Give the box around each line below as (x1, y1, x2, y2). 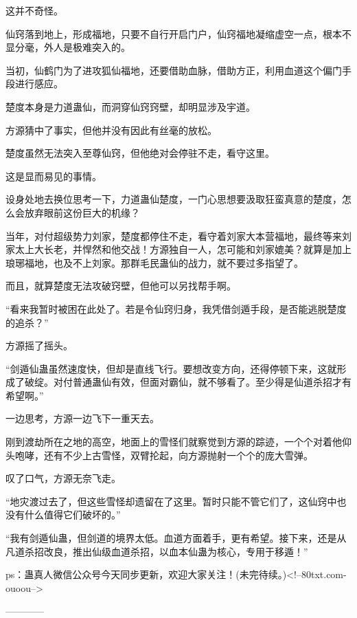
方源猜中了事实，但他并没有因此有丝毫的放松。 (5, 122, 217, 137)
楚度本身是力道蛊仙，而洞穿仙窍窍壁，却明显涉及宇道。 (5, 99, 255, 113)
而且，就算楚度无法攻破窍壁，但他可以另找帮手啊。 (5, 278, 236, 293)
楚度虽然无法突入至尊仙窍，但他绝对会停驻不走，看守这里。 (5, 146, 275, 160)
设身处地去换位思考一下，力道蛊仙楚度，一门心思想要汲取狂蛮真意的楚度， (5, 192, 342, 206)
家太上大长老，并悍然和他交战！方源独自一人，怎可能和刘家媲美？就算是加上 (5, 242, 352, 256)
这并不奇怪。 (5, 3, 63, 17)
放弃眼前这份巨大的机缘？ (24, 205, 140, 219)
